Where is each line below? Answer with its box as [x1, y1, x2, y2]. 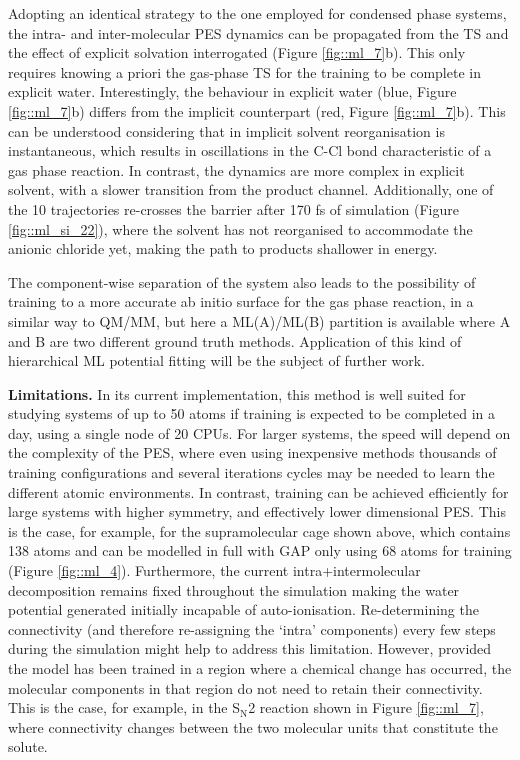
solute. [8, 736, 48, 757]
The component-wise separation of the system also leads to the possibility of [8, 271, 476, 292]
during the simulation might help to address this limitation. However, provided [8, 638, 492, 659]
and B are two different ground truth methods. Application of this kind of [8, 330, 462, 351]
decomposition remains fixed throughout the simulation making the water [8, 579, 460, 600]
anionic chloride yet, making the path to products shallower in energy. [8, 238, 438, 259]
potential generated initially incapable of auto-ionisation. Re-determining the [8, 599, 479, 620]
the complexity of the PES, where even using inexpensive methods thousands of [8, 442, 497, 463]
